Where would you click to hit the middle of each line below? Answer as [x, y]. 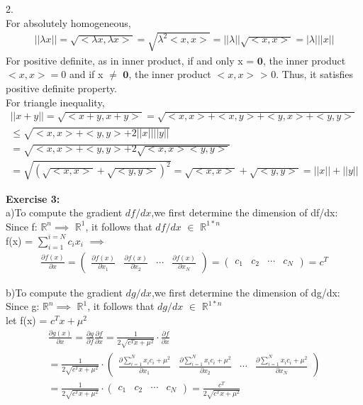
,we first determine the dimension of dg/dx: [246, 292]
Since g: [23, 306]
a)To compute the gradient [64, 212]
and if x [86, 74]
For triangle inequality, [55, 102]
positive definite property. [61, 88]
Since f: [22, 226]
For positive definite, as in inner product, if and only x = [130, 60]
